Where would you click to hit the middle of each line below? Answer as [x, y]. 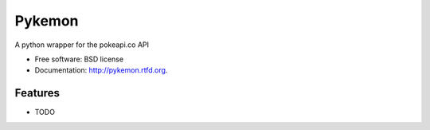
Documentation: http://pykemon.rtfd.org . [101, 70]
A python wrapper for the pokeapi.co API [82, 45]
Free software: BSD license [79, 59]
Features [37, 93]
